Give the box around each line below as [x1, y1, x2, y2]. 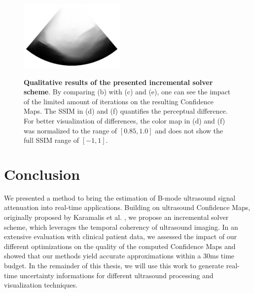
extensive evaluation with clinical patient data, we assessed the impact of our [4, 231, 237, 242]
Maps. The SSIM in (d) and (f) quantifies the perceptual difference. [24, 106, 228, 116]
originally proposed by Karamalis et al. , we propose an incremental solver [4, 212, 229, 222]
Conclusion [4, 164, 80, 184]
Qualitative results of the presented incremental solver [24, 77, 213, 87]
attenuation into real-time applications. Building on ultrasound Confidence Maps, [4, 202, 251, 212]
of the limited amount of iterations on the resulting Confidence [24, 96, 214, 106]
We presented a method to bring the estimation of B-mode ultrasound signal [4, 192, 236, 203]
